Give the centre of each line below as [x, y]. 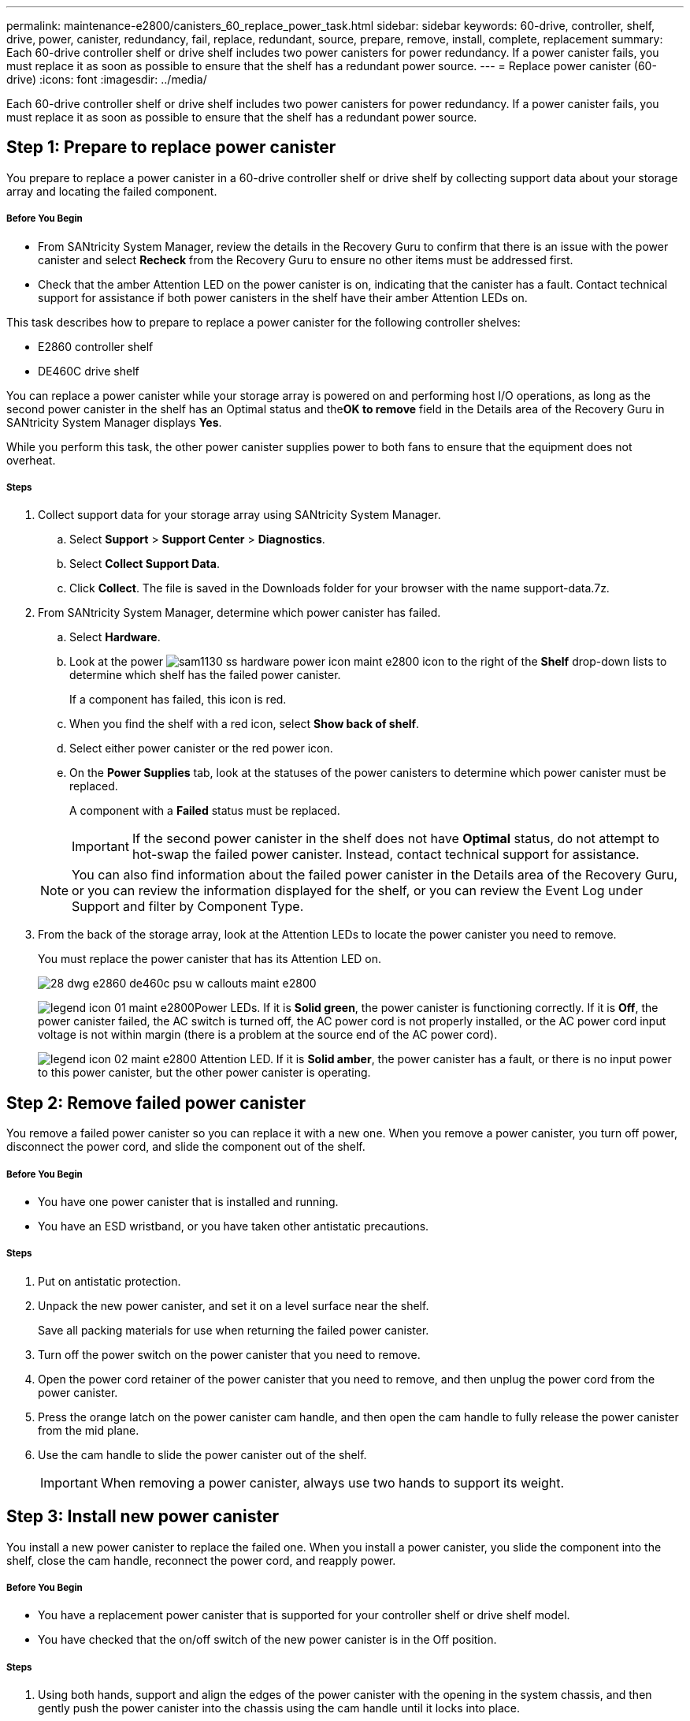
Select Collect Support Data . [145, 564]
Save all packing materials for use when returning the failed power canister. [234, 1330]
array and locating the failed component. [112, 191]
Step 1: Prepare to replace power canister [171, 147]
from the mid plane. [89, 1430]
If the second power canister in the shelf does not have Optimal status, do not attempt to [396, 839]
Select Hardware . [115, 637]
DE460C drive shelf [89, 371]
